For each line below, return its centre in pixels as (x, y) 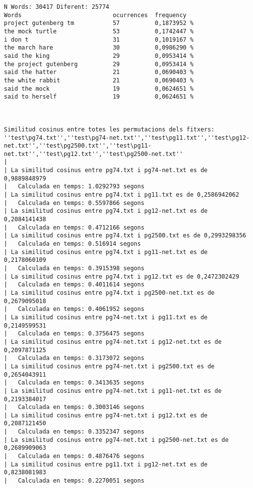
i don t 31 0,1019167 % (99, 39)
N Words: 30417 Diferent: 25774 (57, 7)
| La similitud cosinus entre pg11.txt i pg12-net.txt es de (106, 464)
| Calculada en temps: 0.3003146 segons (74, 407)
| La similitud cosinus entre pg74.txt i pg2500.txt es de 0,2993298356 (125, 236)
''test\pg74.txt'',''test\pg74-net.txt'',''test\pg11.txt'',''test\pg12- (127, 138)
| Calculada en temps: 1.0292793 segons (74, 187)
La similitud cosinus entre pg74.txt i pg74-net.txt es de (109, 170)
